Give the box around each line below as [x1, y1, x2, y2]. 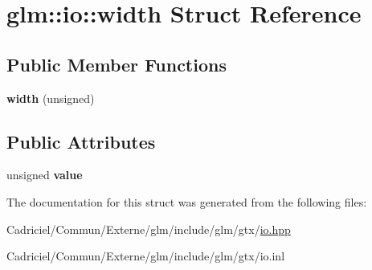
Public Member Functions [6, 51, 227, 76]
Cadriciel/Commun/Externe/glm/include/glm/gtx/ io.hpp [6, 220, 291, 237]
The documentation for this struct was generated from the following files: [6, 193, 367, 210]
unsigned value [6, 166, 83, 183]
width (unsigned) [6, 89, 95, 106]
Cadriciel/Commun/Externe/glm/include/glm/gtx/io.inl [6, 247, 285, 264]
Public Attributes [6, 129, 156, 153]
